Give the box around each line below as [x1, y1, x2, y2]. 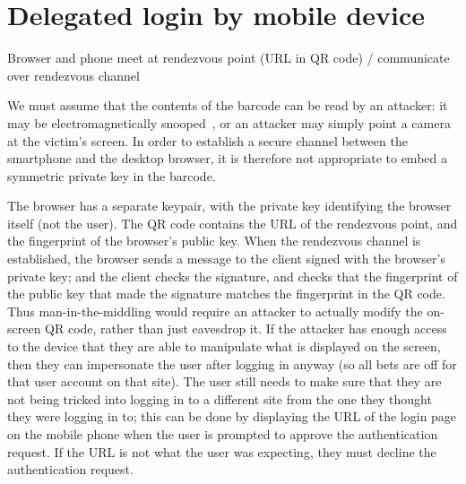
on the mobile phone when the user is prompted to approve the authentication [7, 425, 438, 443]
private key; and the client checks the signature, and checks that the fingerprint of [7, 266, 458, 285]
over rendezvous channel [7, 65, 140, 84]
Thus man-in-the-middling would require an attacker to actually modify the [7, 301, 423, 320]
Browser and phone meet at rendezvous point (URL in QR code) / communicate [7, 48, 450, 67]
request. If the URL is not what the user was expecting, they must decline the [7, 442, 436, 461]
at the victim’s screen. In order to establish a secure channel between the [7, 131, 408, 150]
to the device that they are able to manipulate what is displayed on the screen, [7, 337, 441, 356]
